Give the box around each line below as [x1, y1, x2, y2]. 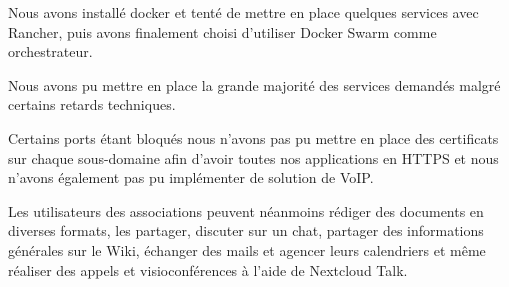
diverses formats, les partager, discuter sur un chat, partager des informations [8, 220, 484, 241]
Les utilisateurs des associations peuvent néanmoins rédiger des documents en [8, 200, 484, 221]
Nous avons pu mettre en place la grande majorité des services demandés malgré [8, 74, 501, 95]
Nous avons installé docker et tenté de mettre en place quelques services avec [8, 2, 479, 22]
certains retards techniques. [8, 94, 176, 115]
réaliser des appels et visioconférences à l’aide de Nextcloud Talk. [8, 259, 408, 280]
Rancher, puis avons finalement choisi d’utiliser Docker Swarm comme [8, 21, 437, 42]
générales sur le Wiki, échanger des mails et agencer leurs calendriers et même [8, 239, 486, 260]
